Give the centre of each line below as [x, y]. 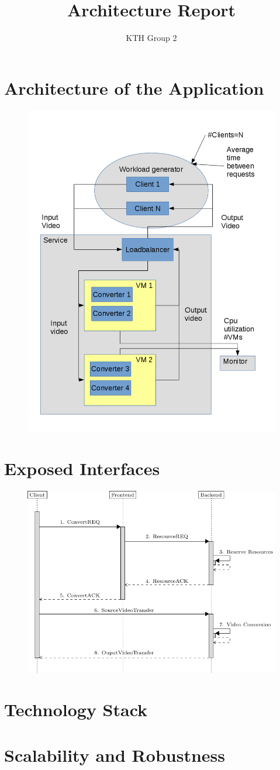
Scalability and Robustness [115, 755]
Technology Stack [76, 709]
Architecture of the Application [134, 87]
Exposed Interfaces [82, 468]
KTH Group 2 [151, 38]
